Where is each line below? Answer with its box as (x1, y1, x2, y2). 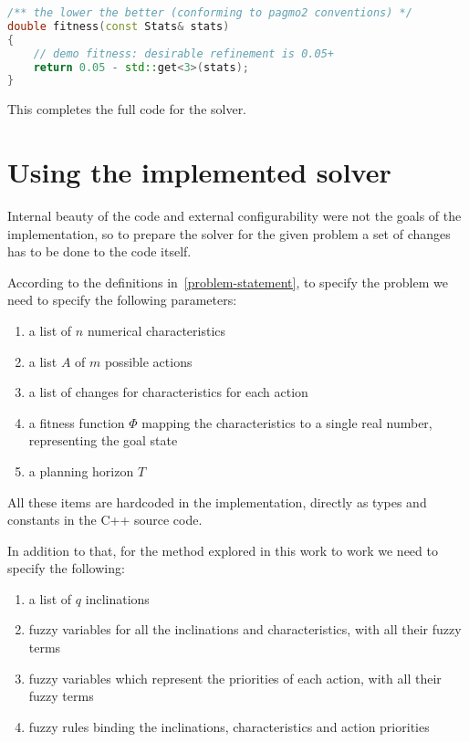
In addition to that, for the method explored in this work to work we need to (7, 540, 438, 559)
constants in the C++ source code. (7, 510, 203, 529)
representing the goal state (28, 431, 178, 450)
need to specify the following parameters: (7, 290, 237, 309)
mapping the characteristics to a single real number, (141, 413, 433, 432)
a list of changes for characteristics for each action (28, 382, 308, 402)
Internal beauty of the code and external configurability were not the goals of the (7, 205, 462, 225)
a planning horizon (28, 461, 134, 480)
